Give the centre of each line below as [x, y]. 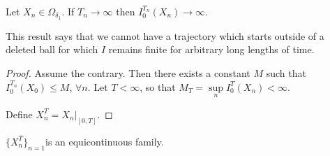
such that [286, 73]
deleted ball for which [52, 49]
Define [19, 114]
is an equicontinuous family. [105, 141]
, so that [158, 86]
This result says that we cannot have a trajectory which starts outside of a [165, 35]
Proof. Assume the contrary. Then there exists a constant [128, 73]
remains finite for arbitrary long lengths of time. [211, 49]
